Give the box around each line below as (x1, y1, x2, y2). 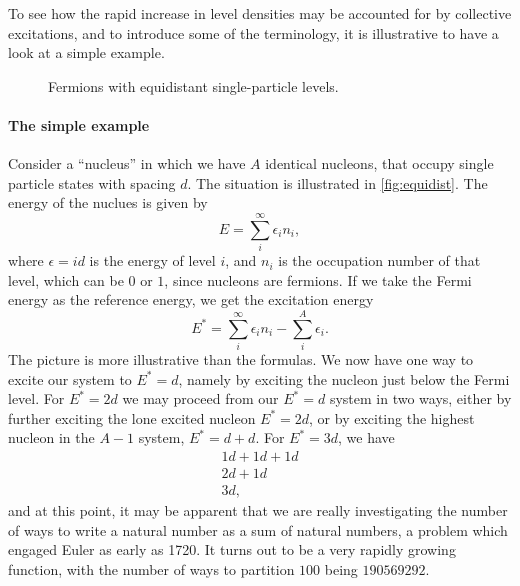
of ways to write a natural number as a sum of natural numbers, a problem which (8, 519, 508, 540)
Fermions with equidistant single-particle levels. (48, 75, 339, 96)
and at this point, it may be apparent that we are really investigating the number (8, 500, 508, 521)
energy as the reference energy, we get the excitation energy (8, 289, 374, 310)
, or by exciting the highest (309, 407, 475, 428)
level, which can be (8, 269, 124, 290)
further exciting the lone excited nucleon (8, 407, 256, 428)
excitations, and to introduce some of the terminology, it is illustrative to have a (8, 22, 499, 43)
